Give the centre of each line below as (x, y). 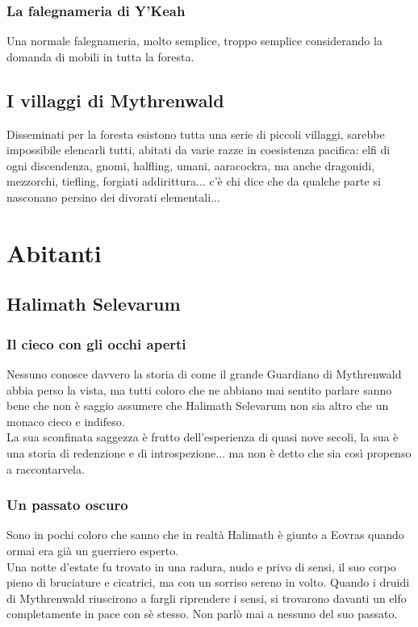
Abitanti (54, 252)
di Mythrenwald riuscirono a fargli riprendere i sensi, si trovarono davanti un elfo (207, 598)
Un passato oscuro (67, 505)
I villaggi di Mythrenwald (115, 100)
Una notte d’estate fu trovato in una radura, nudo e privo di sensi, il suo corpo (201, 566)
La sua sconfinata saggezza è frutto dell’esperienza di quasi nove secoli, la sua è (203, 437)
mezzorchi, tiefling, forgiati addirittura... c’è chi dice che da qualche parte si (194, 181)
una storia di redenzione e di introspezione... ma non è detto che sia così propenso (209, 452)
